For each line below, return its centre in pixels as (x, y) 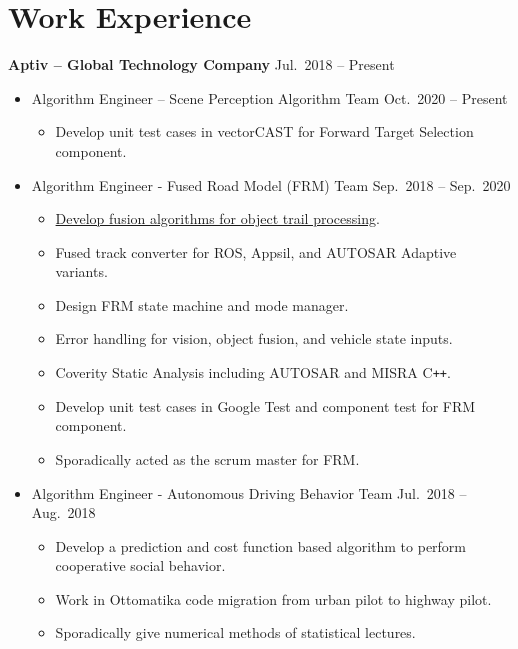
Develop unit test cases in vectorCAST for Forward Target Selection (264, 131)
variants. (81, 271)
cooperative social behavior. (140, 565)
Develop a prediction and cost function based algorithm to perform (261, 545)
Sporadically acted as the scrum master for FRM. (207, 458)
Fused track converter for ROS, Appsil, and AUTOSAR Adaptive (256, 251)
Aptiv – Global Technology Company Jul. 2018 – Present (201, 64)
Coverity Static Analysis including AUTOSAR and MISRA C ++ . (253, 372)
